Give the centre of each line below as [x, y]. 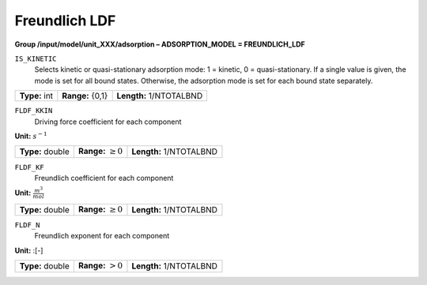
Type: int [36, 96]
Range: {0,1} [85, 96]
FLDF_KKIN [34, 111]
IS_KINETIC [36, 58]
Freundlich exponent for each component [102, 236]
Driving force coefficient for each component [108, 122]
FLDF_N [27, 225]
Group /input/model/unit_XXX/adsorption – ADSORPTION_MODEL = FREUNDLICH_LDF [160, 44]
